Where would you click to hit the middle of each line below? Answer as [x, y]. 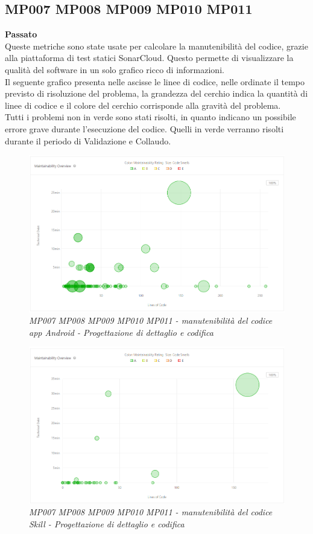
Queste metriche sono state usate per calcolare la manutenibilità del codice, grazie [156, 46]
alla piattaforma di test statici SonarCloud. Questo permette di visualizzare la [149, 58]
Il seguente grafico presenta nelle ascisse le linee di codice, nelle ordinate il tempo [155, 81]
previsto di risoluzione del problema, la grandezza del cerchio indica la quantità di [156, 93]
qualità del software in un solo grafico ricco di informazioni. [115, 69]
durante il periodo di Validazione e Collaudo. [88, 140]
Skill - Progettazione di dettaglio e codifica [107, 524]
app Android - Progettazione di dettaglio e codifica [121, 332]
